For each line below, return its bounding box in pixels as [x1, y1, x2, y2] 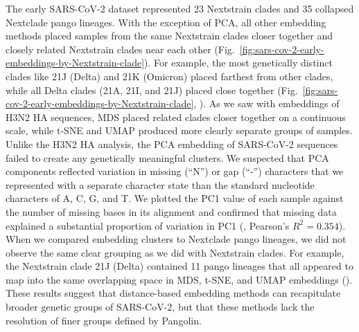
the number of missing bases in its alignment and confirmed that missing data [6, 204, 337, 219]
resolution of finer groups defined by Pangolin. [6, 313, 202, 327]
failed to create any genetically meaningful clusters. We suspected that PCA [6, 150, 329, 165]
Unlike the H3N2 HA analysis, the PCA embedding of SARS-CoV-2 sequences [6, 136, 338, 151]
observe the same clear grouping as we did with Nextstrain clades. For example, [6, 245, 344, 259]
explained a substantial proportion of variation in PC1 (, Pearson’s [6, 218, 290, 232]
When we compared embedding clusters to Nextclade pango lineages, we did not [6, 232, 347, 246]
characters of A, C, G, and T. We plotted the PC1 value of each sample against [6, 191, 344, 205]
